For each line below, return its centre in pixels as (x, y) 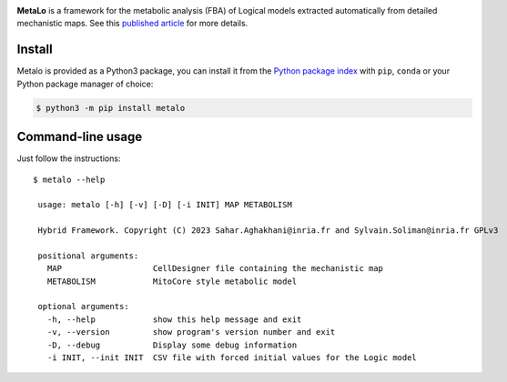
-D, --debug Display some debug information (172, 345)
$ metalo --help (69, 179)
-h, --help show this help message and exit (174, 319)
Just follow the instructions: (69, 158)
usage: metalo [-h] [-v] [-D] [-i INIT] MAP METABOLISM (165, 205)
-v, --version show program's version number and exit (191, 332)
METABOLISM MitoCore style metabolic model (172, 281)
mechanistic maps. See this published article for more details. (132, 24)
